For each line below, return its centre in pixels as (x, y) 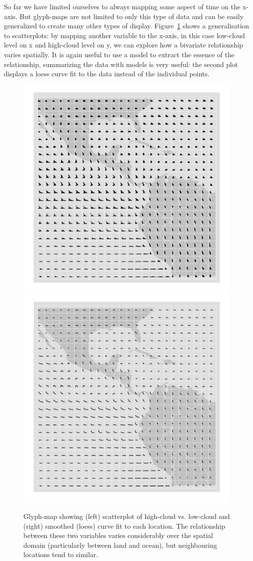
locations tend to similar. (61, 554)
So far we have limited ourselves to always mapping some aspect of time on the (122, 6)
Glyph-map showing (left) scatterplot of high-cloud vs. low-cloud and (127, 516)
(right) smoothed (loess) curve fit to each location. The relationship (124, 526)
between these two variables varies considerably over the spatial (118, 535)
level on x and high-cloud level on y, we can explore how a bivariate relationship (124, 45)
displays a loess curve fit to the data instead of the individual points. (107, 74)
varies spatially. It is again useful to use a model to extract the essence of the (119, 54)
